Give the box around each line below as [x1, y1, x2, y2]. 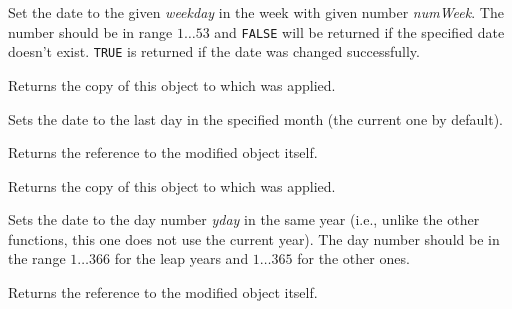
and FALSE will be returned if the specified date [214, 21, 505, 42]
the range [8, 248, 66, 269]
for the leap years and [114, 248, 249, 269]
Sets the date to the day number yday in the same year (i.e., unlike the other [8, 209, 480, 230]
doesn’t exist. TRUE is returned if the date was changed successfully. [8, 41, 420, 62]
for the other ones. [297, 248, 410, 269]
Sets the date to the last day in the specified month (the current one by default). [8, 108, 503, 129]
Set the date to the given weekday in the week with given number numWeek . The [8, 2, 504, 22]
